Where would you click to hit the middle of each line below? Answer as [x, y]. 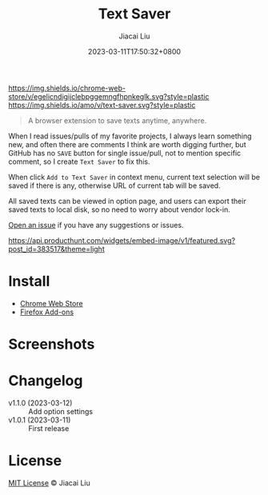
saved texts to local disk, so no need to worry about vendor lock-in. [119, 210]
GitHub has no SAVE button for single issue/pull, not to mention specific [125, 153]
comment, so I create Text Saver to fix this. [79, 162]
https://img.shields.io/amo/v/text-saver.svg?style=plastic [102, 105]
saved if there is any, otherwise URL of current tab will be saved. [115, 186]
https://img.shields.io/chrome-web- [67, 88]
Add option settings [61, 411]
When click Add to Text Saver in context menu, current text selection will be [134, 177]
